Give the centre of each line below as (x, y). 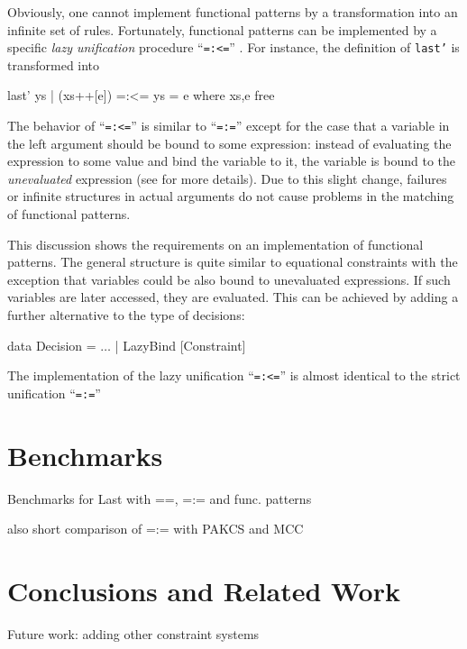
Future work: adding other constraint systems (133, 633)
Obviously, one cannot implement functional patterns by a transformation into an (233, 12)
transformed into (54, 64)
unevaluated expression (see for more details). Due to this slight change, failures (227, 178)
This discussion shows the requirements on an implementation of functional (215, 244)
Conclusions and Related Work (204, 591)
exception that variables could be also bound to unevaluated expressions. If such (229, 279)
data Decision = (52, 345)
